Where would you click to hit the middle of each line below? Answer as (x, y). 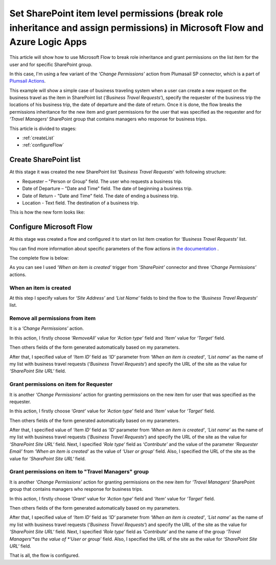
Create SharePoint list (45, 160)
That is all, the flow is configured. (44, 555)
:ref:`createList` (38, 138)
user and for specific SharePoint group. (51, 65)
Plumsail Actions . (28, 81)
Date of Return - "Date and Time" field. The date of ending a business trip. (100, 196)
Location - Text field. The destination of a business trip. (80, 203)
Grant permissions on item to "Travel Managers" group (79, 472)
